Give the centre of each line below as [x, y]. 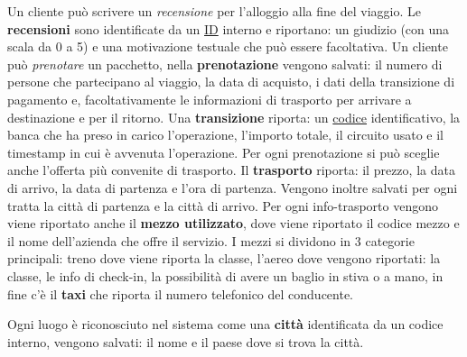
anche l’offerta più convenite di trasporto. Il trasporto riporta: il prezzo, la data [231, 170]
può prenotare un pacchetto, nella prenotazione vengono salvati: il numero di [225, 64]
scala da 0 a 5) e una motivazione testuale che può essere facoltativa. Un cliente [228, 46]
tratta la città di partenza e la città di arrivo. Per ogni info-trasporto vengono [223, 205]
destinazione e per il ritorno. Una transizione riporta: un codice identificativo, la [234, 117]
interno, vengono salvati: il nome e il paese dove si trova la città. [186, 341]
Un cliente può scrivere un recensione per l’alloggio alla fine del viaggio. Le [214, 11]
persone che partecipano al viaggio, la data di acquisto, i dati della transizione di [231, 82]
